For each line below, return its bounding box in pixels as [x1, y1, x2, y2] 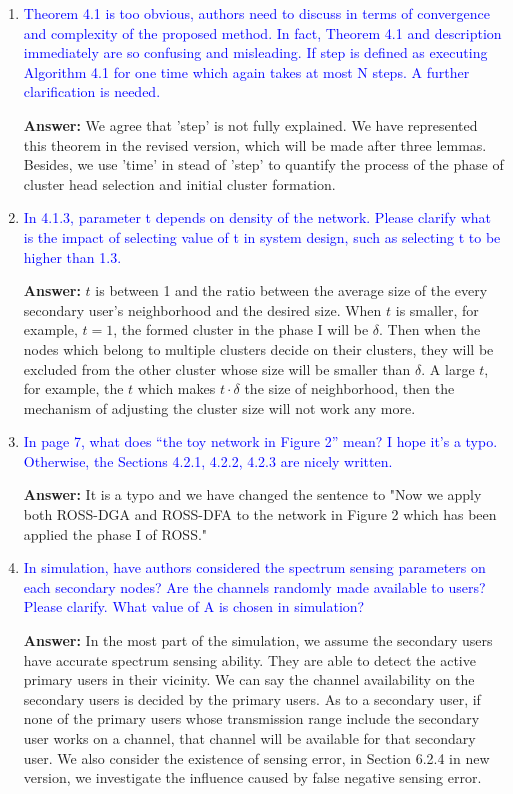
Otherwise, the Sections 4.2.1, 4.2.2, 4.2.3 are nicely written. [23, 450, 393, 471]
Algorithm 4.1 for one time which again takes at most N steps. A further [23, 61, 470, 82]
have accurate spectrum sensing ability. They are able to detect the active [23, 649, 476, 670]
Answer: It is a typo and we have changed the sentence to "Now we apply [23, 484, 482, 505]
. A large [421, 358, 475, 379]
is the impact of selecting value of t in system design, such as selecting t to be [23, 226, 501, 247]
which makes [137, 378, 216, 399]
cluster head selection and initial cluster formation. [23, 173, 336, 194]
